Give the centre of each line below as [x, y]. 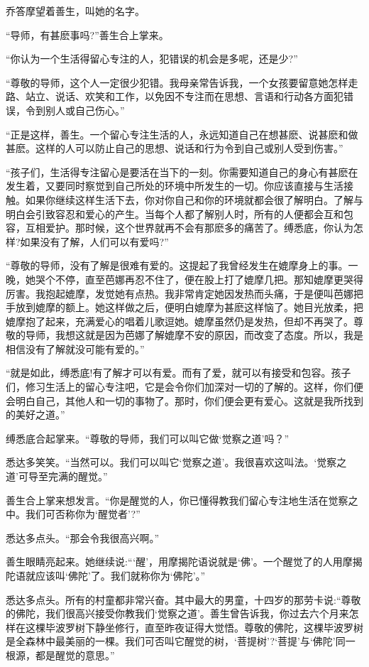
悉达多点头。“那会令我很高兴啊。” [83, 537]
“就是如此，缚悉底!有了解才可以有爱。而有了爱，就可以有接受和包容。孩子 [178, 373]
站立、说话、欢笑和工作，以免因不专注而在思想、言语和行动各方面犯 [184, 96]
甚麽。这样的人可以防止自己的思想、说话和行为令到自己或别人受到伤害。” [175, 148]
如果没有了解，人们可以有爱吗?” [94, 241]
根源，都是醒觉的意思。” [60, 655]
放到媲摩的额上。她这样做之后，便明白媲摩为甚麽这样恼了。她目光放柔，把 [189, 307]
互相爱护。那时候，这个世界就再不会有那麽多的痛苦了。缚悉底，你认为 [189, 228]
